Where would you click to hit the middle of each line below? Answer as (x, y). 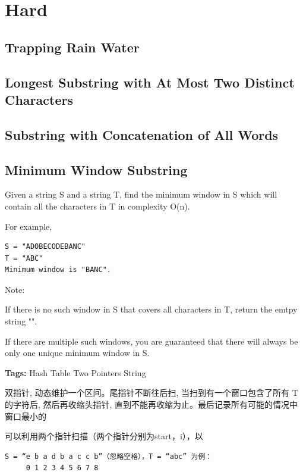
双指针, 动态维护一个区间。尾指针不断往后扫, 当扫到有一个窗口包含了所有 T (151, 393)
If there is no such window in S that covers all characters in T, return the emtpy (151, 309)
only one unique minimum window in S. (77, 353)
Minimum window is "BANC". (58, 270)
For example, (29, 226)
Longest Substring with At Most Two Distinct (150, 82)
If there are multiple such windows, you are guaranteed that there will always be (151, 341)
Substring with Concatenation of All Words (142, 134)
